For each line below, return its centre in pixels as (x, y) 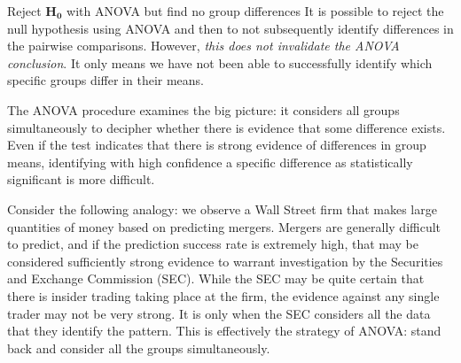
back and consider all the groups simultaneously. (139, 348)
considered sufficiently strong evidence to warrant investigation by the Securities (225, 261)
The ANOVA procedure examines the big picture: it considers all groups (203, 109)
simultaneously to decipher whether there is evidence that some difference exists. (227, 127)
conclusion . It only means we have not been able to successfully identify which (220, 62)
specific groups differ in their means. (106, 80)
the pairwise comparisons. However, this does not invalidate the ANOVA (203, 46)
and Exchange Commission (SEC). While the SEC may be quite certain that (216, 278)
